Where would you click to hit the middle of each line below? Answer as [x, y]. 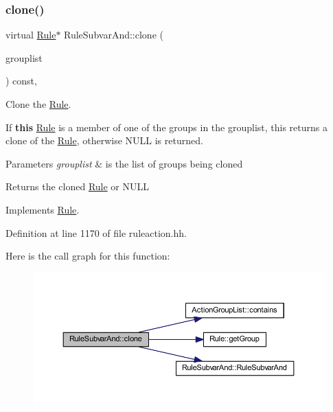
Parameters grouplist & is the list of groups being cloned [124, 163]
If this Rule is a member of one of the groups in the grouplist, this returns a [166, 127]
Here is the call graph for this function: [88, 256]
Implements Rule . [43, 209]
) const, [21, 81]
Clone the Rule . [38, 104]
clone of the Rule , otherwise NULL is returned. [104, 140]
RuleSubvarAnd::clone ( [114, 35]
